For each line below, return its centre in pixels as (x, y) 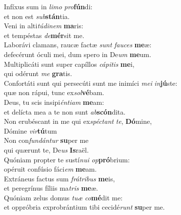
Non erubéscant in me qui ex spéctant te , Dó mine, (78, 121)
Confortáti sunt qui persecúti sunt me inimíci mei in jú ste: (91, 83)
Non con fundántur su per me (46, 140)
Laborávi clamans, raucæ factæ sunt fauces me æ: (78, 45)
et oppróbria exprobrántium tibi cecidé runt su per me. (84, 207)
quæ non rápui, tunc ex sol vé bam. (54, 92)
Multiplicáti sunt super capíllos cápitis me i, (69, 64)
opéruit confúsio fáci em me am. (50, 169)
